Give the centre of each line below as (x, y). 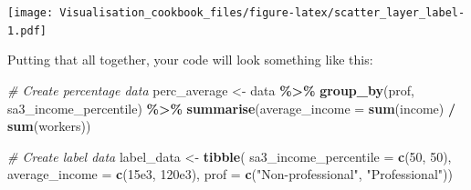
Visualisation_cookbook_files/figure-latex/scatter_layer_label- (262, 13)
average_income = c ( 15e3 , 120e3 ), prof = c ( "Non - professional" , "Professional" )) (230, 174)
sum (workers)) (49, 126)
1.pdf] (27, 30)
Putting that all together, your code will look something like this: (190, 60)
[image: (31, 13)
